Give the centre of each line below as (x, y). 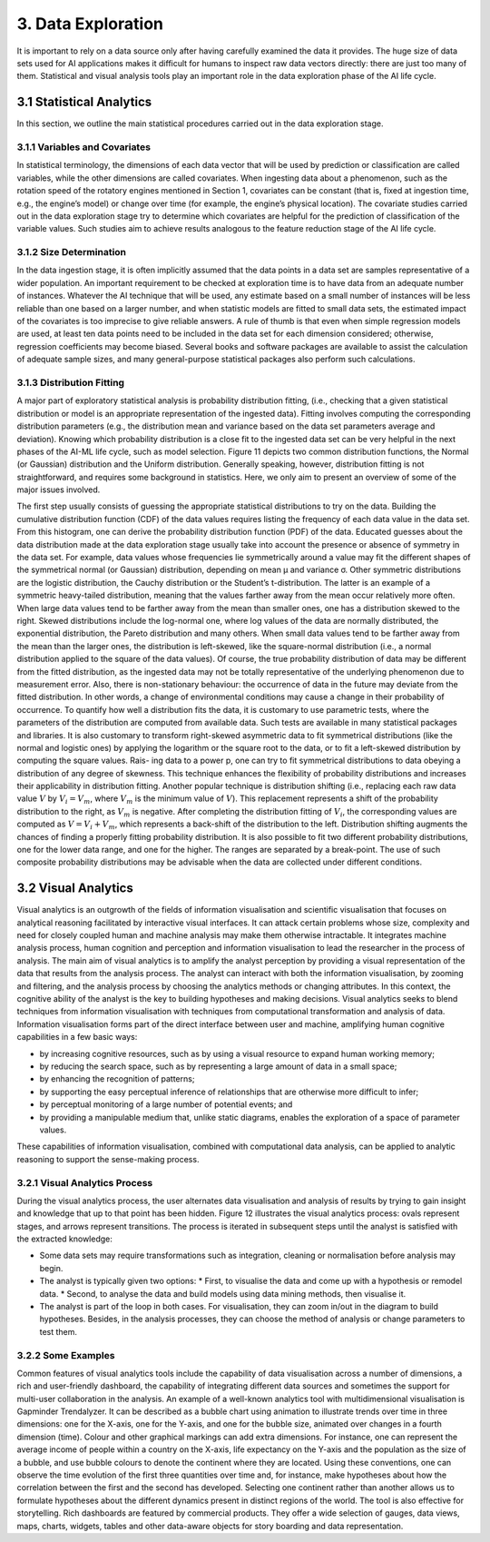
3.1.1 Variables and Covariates (84, 147)
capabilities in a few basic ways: (77, 1037)
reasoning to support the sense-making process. (108, 1159)
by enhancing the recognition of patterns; (117, 1079)
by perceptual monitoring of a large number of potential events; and (166, 1104)
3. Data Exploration (90, 24)
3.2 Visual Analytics (75, 889)
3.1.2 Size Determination (72, 252)
